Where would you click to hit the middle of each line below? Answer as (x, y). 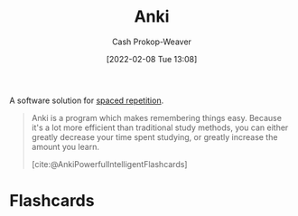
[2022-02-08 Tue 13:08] (152, 59)
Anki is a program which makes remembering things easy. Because (157, 117)
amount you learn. (65, 146)
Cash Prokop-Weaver (152, 42)
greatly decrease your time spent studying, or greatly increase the (154, 136)
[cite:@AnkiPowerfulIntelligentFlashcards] (109, 164)
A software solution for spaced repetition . (87, 100)
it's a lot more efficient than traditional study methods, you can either (160, 127)
